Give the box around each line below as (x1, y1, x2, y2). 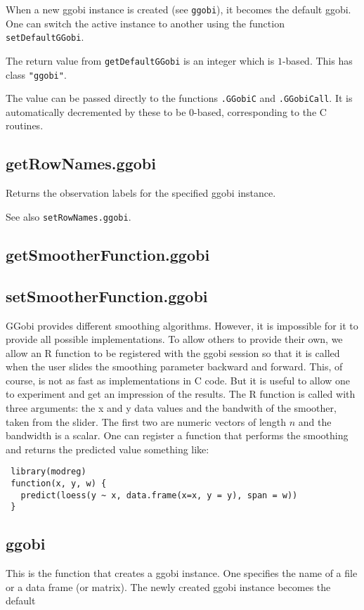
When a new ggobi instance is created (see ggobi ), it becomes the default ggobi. (6, 2, 351, 16)
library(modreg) (11, 467, 86, 477)
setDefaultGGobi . (6, 30, 84, 44)
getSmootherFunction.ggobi (6, 243, 210, 265)
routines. (6, 118, 44, 133)
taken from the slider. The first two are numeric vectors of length (6, 414, 287, 429)
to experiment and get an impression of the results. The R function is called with (6, 387, 356, 401)
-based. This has (282, 53, 353, 67)
